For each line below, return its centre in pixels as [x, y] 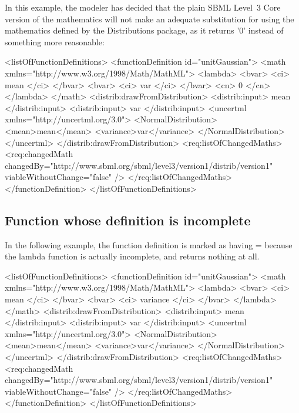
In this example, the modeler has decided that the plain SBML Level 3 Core [143, 7]
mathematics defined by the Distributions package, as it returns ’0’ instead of [144, 30]
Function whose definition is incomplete [128, 220]
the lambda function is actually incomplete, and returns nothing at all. [132, 256]
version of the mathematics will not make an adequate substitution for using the [149, 19]
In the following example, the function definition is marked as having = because [149, 244]
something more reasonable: [55, 41]
